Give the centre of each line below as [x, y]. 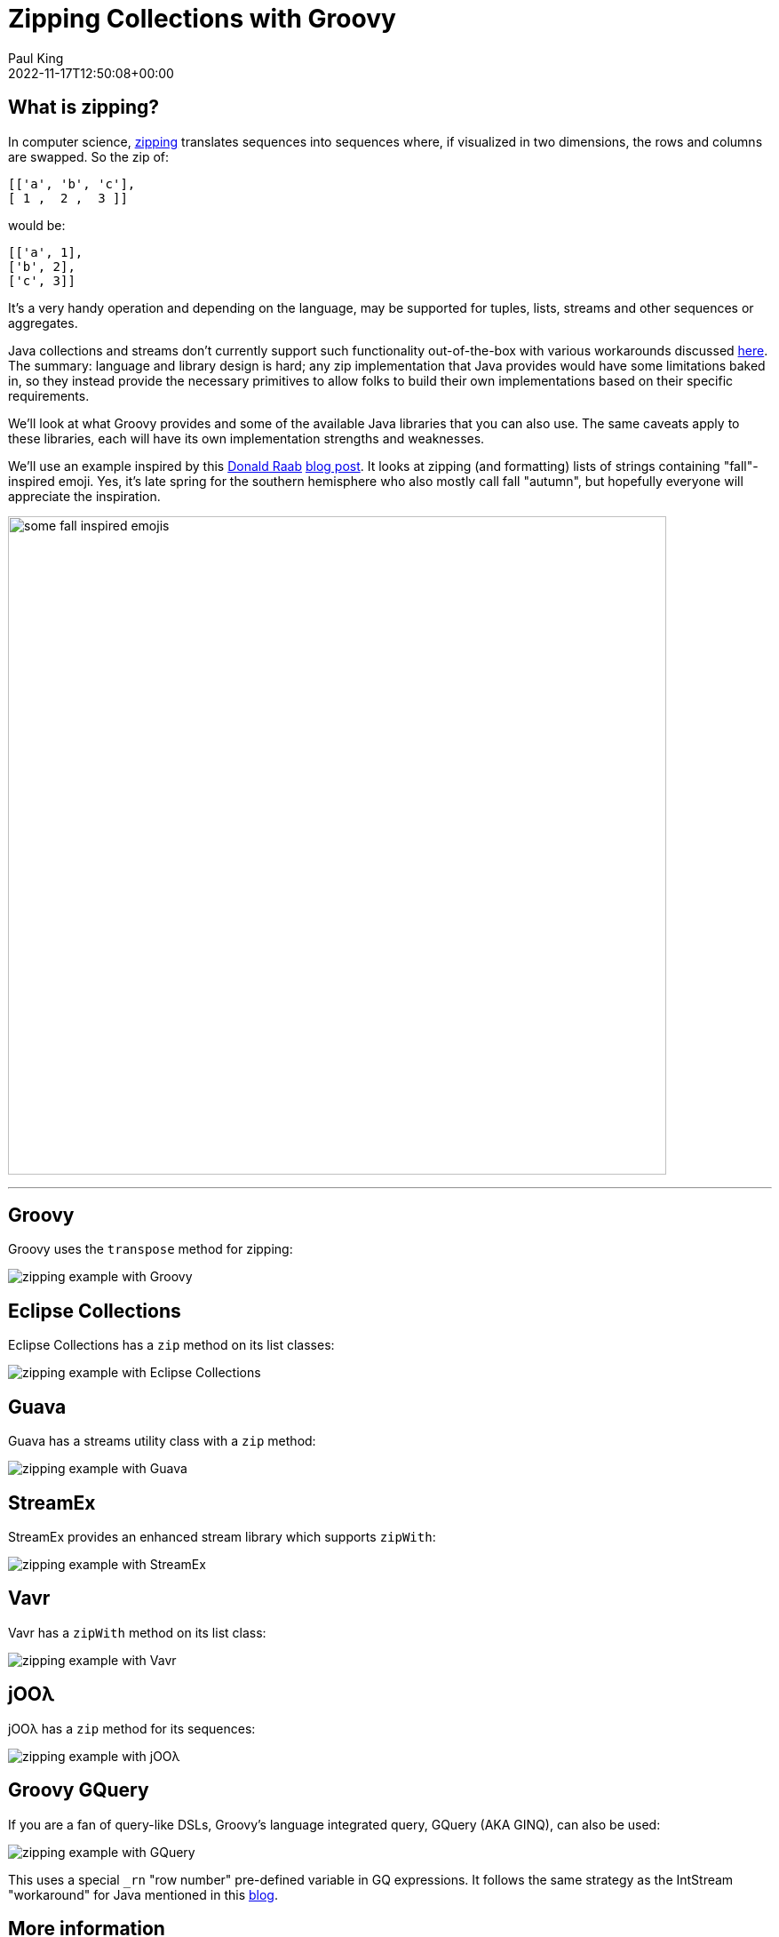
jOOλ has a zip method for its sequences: [132, 1728]
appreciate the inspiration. [84, 496]
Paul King [36, 58]
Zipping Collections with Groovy [202, 19]
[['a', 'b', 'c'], [72, 183]
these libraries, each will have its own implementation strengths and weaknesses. [246, 438]
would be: [37, 225]
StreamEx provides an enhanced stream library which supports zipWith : [222, 1536]
